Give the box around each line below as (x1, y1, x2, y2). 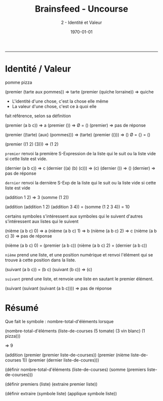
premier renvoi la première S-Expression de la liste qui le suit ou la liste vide (5, 150, 156, 156)
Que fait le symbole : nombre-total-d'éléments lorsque (5, 318, 114, 324)
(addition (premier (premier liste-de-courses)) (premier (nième (5, 352, 130, 358)
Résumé (5, 303, 39, 313)
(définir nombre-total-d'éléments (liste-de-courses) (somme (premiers (5, 366, 147, 372)
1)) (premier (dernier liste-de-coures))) (22, 357, 99, 363)
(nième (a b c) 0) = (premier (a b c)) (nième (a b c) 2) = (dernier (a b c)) (5, 242, 147, 248)
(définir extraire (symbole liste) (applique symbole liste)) (5, 390, 117, 396)
